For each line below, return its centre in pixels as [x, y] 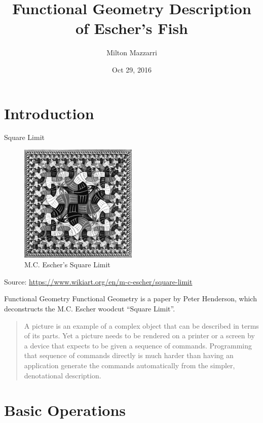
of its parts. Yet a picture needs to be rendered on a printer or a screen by [140, 336]
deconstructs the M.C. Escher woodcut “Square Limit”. [90, 309]
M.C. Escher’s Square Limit [67, 265]
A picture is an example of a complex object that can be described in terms [141, 325]
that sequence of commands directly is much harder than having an [129, 355]
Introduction [49, 113]
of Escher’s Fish [132, 28]
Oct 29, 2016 [132, 69]
